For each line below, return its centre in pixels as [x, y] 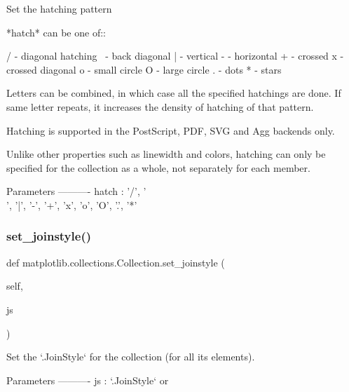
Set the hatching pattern [59, 8]
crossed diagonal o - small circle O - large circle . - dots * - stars [144, 69]
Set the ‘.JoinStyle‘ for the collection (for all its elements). [131, 357]
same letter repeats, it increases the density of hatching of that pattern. [160, 106]
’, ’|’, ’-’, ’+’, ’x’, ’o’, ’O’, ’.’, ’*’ [72, 204]
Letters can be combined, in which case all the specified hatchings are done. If [174, 93]
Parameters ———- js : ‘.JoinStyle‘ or [88, 380]
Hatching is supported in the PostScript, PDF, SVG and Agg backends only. [171, 130]
